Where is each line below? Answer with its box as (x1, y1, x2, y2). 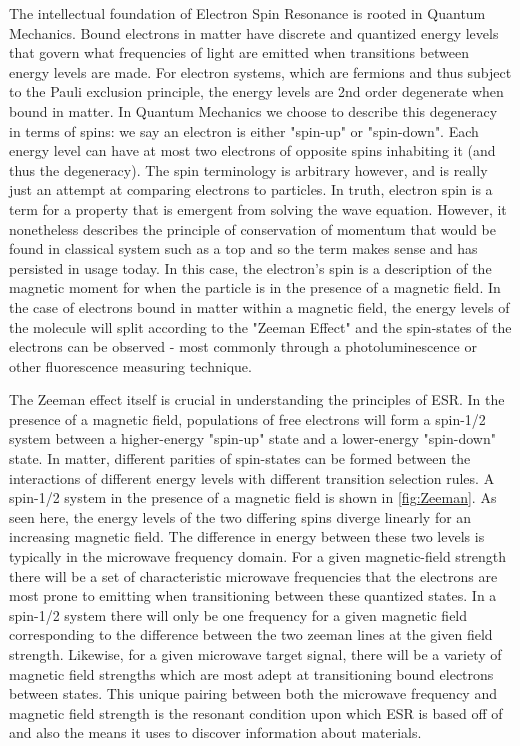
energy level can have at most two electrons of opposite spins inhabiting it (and (9, 140, 496, 161)
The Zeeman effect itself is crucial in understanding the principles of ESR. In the (9, 389, 505, 410)
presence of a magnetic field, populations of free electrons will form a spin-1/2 (9, 408, 486, 429)
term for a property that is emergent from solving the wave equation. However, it (9, 198, 507, 219)
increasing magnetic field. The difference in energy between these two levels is (9, 526, 485, 547)
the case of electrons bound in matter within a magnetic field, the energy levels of (9, 296, 510, 317)
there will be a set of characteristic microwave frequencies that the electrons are (9, 565, 498, 586)
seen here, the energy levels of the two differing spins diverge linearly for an (9, 506, 472, 527)
